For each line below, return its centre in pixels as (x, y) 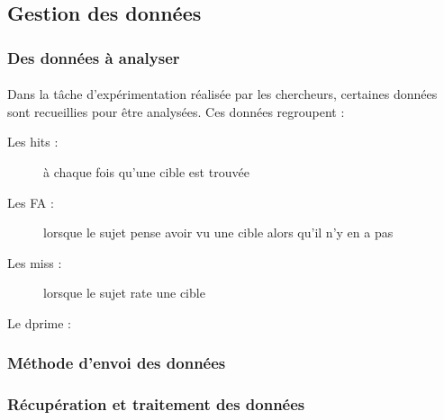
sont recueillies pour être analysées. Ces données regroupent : (176, 111)
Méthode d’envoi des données (117, 363)
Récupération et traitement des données (156, 404)
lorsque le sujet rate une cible (124, 293)
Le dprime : (40, 322)
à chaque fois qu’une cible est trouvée (146, 172)
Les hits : (33, 142)
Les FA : (31, 202)
